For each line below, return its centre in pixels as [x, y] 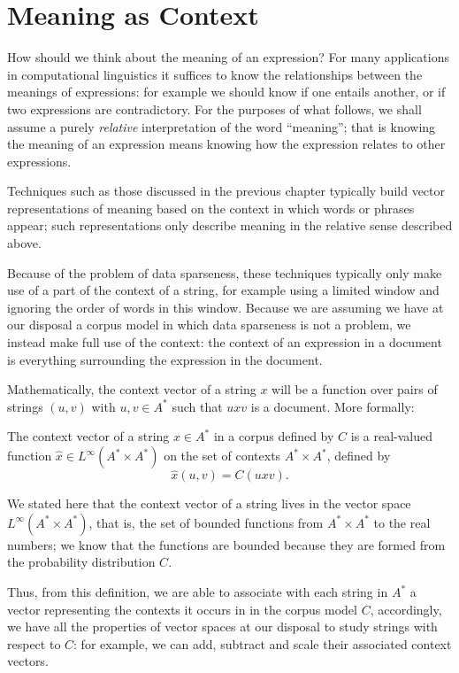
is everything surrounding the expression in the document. [165, 359]
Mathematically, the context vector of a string [132, 389]
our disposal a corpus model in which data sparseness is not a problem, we [209, 325]
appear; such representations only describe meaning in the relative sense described [230, 225]
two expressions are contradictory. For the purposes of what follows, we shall [214, 108]
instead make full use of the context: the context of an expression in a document [225, 342]
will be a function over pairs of [355, 389]
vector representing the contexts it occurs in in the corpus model [182, 609]
